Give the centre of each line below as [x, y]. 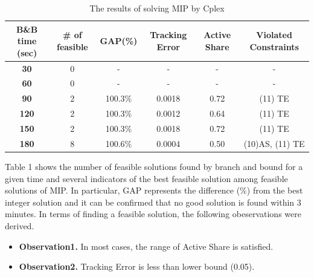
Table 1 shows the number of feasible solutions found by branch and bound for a [154, 166]
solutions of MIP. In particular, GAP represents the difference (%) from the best [154, 190]
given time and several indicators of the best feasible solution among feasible [146, 178]
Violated [274, 35]
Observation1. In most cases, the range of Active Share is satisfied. [146, 246]
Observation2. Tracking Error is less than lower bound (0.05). [137, 266]
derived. [20, 225]
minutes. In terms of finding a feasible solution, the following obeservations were [153, 214]
